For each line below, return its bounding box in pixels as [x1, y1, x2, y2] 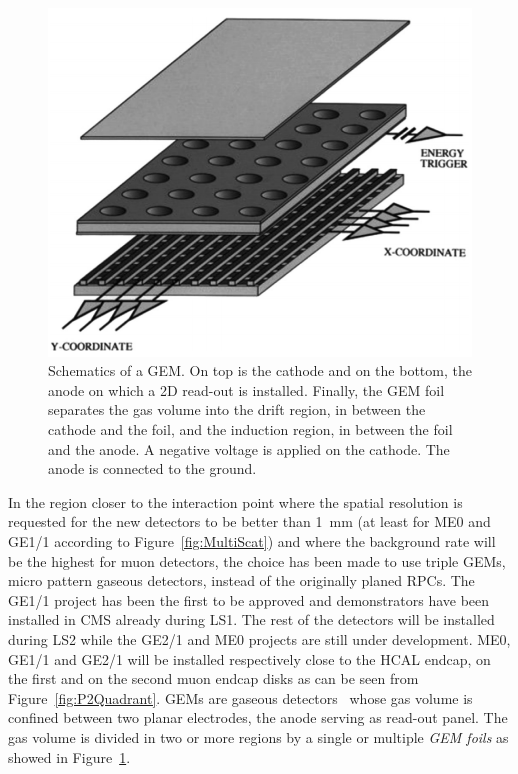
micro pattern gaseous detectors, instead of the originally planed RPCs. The [8, 570, 475, 591]
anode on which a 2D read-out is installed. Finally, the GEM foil [48, 379, 445, 400]
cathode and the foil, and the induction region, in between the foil [48, 419, 453, 440]
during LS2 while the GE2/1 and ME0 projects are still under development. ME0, [8, 628, 511, 649]
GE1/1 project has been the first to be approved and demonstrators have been [8, 589, 490, 610]
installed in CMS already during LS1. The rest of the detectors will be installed [8, 609, 495, 630]
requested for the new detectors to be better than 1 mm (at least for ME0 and [8, 511, 491, 532]
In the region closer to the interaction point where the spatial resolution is [8, 491, 463, 512]
